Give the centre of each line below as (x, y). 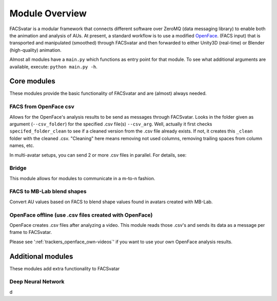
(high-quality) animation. (35, 50)
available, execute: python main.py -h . (53, 67)
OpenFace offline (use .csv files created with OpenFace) (81, 215)
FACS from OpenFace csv (42, 106)
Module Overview (48, 13)
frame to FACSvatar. (31, 232)
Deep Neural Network (37, 282)
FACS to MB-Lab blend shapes (48, 191)
